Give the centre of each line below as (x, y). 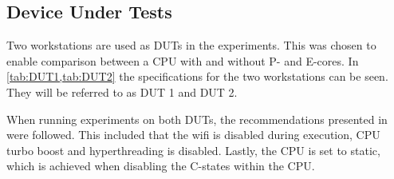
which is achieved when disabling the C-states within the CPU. (161, 166)
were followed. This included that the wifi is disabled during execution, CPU (193, 135)
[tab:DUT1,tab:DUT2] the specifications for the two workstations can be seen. (197, 76)
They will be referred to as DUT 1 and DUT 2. (122, 91)
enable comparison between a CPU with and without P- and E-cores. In (183, 60)
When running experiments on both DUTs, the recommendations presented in (197, 119)
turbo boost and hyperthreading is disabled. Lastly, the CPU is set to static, (193, 150)
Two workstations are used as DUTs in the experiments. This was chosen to (191, 45)
